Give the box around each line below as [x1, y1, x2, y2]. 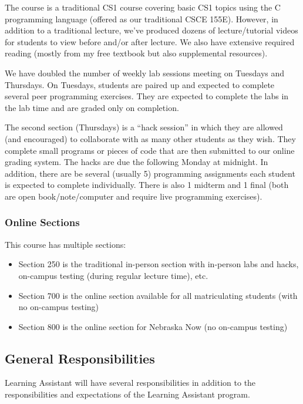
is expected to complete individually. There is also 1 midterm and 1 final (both [5, 179, 289, 191]
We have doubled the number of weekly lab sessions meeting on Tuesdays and [5, 66, 285, 79]
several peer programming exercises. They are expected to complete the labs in [5, 90, 289, 102]
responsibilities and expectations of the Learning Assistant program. [5, 388, 250, 400]
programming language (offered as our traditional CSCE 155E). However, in [5, 12, 278, 25]
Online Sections [5, 215, 80, 230]
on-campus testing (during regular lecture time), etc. [18, 269, 208, 281]
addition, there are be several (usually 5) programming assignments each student [5, 167, 295, 179]
